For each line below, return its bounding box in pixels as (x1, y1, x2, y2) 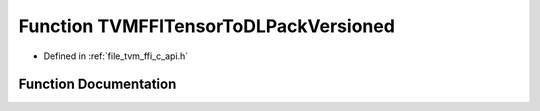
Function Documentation (18, 76, 177, 93)
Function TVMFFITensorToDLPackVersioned (18, 15, 395, 37)
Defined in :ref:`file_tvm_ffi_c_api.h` (43, 50, 189, 62)
